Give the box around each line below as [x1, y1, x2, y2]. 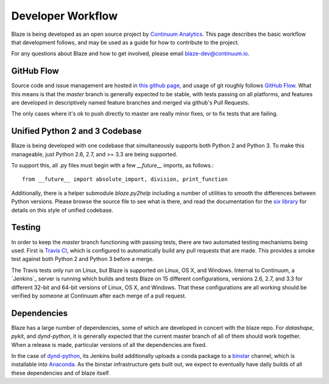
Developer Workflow [11, 9, 118, 23]
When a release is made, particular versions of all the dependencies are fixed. [11, 341, 207, 348]
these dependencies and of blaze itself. [11, 369, 110, 377]
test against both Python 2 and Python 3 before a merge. [11, 256, 154, 263]
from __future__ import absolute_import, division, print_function [22, 176, 228, 183]
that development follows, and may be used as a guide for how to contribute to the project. [11, 38, 239, 46]
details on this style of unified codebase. [11, 206, 114, 214]
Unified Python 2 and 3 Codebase [11, 126, 142, 136]
